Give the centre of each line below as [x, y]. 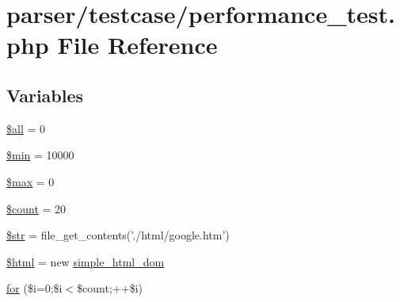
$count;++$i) [110, 288]
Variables [45, 95]
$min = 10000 [40, 155]
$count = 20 [36, 208]
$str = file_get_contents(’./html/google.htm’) [118, 235]
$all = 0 [26, 128]
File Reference [137, 45]
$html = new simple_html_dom [86, 261]
